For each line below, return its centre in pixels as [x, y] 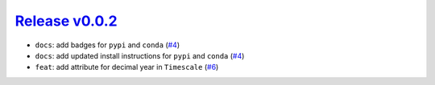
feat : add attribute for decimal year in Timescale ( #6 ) [127, 67]
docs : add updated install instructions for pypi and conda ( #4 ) [140, 55]
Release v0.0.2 [66, 21]
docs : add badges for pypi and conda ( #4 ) [108, 45]
